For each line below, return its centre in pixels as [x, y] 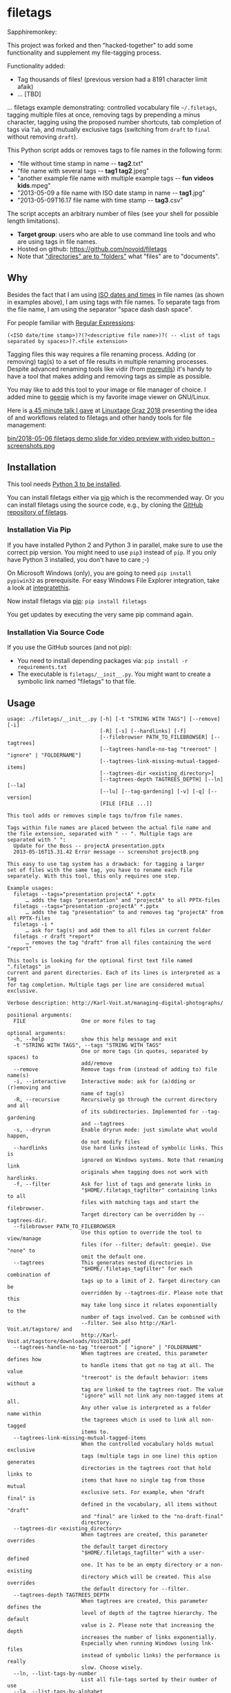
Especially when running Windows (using [140, 1643]
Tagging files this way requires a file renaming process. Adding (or [102, 354]
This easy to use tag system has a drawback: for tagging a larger [106, 864]
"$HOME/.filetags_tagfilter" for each [137, 1268]
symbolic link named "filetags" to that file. [77, 681]
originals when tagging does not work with [144, 1172]
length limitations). [33, 221]
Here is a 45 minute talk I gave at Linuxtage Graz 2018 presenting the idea [112, 410]
